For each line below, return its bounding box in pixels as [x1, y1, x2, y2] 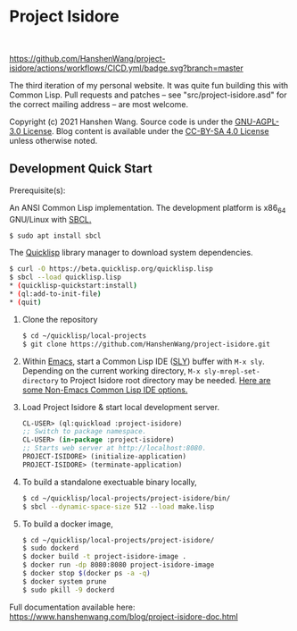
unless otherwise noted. [9, 135, 98, 146]
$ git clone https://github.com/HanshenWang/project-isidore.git [21, 340, 270, 349]
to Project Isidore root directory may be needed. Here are [61, 374, 271, 385]
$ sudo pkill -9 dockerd [21, 585, 115, 594]
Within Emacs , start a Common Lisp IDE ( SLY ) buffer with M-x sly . [21, 356, 265, 366]
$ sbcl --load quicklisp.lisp [9, 273, 122, 282]
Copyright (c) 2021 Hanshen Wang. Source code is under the [9, 116, 234, 127]
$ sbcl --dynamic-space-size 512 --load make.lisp [21, 502, 215, 511]
